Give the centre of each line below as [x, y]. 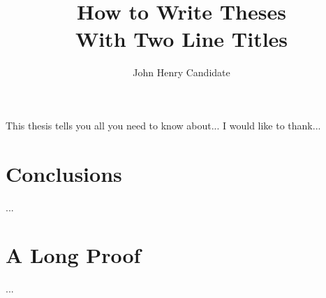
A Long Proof [73, 255]
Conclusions [64, 173]
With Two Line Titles [181, 39]
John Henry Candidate [181, 72]
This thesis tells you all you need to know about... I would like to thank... [163, 125]
